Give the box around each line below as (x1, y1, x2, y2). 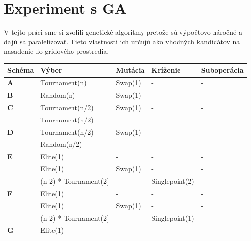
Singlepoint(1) (151, 212, 194, 223)
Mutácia (116, 65, 145, 75)
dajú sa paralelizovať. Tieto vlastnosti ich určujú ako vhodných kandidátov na (4, 36, 240, 46)
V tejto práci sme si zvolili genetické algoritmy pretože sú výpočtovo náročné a (4, 27, 242, 37)
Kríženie (151, 65, 181, 75)
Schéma (7, 65, 34, 75)
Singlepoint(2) (151, 176, 194, 186)
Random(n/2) (40, 139, 82, 149)
